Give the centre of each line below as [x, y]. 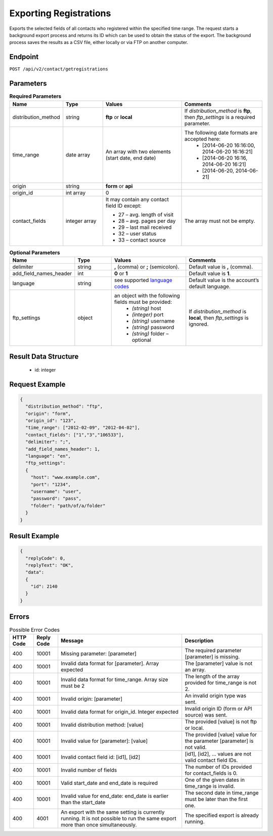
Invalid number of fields [89, 770]
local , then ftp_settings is [219, 317]
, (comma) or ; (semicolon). [147, 267]
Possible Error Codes [35, 629]
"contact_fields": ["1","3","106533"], [75, 435]
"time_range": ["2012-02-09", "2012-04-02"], [83, 428]
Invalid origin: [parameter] [92, 699]
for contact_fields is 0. [211, 773]
